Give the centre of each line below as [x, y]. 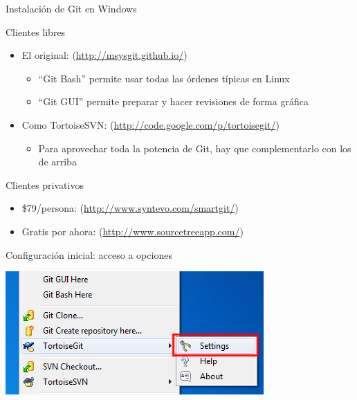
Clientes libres [36, 31]
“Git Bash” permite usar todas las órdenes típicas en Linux [164, 78]
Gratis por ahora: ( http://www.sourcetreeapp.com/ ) [132, 231]
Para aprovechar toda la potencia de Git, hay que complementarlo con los [195, 148]
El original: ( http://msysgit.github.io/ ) [104, 55]
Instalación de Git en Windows [71, 8]
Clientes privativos [45, 184]
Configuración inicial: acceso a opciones [89, 254]
